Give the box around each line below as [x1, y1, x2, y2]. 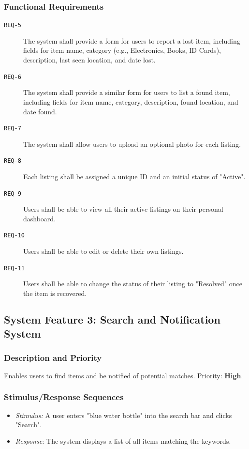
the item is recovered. [23, 288, 87, 298]
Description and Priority [4, 351, 102, 363]
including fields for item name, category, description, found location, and [23, 96, 238, 107]
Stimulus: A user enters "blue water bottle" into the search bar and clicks [15, 410, 232, 420]
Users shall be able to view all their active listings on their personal [23, 204, 223, 214]
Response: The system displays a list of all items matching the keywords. [15, 435, 231, 446]
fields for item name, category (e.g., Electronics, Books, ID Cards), [23, 45, 221, 55]
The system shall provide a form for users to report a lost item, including [23, 35, 240, 46]
